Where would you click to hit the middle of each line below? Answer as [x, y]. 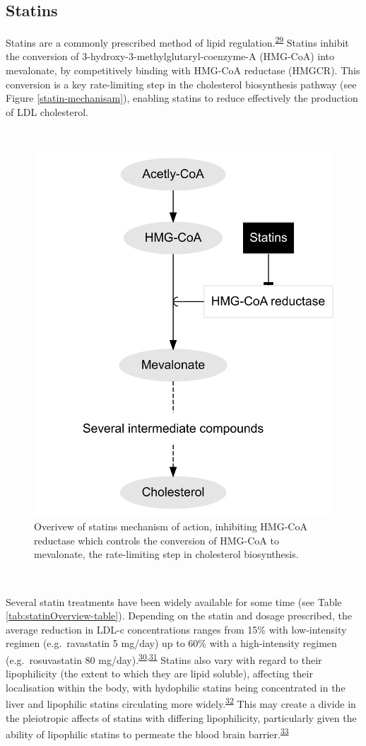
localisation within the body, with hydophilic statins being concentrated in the [176, 687]
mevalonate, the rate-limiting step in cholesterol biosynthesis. [166, 554]
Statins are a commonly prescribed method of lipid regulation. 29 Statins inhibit [177, 41]
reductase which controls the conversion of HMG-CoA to [157, 540]
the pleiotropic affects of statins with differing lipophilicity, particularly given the [181, 717]
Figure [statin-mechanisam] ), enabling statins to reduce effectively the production [182, 98]
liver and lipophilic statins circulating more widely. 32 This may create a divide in [181, 703]
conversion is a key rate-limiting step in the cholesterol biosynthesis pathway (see [181, 84]
